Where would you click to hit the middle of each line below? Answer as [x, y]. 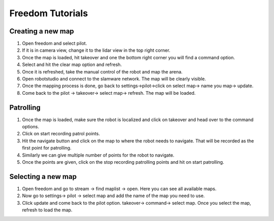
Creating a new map [42, 31]
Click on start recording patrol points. [61, 134]
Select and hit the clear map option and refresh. [72, 65]
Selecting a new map [43, 177]
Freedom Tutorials [49, 13]
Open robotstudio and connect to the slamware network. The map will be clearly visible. [114, 79]
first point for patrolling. [47, 148]
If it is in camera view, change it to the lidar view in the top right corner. [96, 50]
